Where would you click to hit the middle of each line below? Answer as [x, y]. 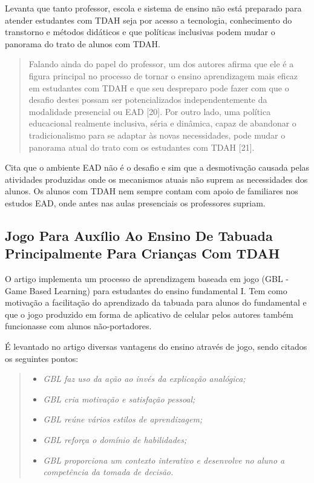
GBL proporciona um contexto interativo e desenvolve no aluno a [164, 460]
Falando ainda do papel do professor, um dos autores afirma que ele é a [161, 64]
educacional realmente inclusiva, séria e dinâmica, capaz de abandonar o [162, 123]
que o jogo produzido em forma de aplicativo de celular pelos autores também [149, 314]
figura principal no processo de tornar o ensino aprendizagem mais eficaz [163, 75]
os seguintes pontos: [42, 358]
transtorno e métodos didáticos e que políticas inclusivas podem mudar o [140, 32]
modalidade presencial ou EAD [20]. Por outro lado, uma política [150, 111]
